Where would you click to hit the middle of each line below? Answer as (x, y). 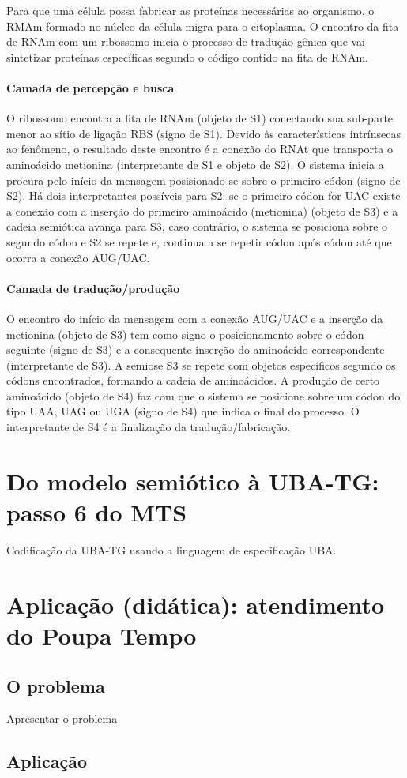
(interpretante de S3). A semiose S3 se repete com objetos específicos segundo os (201, 365)
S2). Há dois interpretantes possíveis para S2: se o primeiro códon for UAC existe (203, 195)
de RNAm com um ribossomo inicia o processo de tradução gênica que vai (186, 41)
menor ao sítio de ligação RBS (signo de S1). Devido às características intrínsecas (203, 133)
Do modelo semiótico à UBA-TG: (193, 481)
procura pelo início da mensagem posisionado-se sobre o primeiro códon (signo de (203, 180)
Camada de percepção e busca (90, 87)
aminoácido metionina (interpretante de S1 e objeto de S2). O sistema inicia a (195, 164)
